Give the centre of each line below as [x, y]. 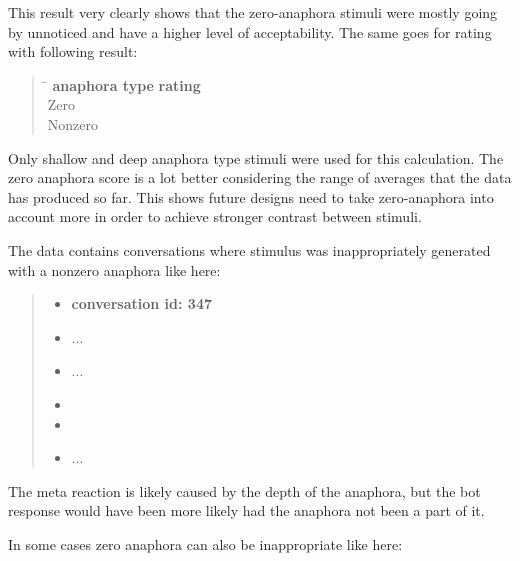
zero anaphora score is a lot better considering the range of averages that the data [260, 177]
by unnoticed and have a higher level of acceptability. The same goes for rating [250, 31]
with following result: [73, 51]
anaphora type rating [126, 84]
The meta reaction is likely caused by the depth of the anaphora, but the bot [244, 490]
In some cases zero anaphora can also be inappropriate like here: [205, 543]
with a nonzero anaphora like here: [114, 269]
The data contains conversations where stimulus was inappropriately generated [249, 249]
